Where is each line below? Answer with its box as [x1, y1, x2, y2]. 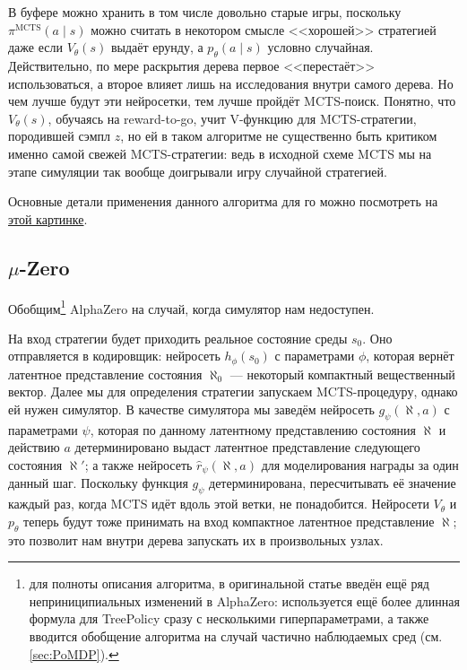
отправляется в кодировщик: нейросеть [8, 346, 221, 365]
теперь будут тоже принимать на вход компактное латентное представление [23, 511, 435, 530]
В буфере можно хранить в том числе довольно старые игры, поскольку [8, 3, 402, 21]
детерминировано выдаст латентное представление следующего [74, 438, 420, 457]
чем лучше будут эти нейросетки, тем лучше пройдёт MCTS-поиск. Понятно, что [8, 91, 456, 110]
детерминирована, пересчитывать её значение [209, 474, 456, 492]
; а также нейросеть [84, 456, 193, 474]
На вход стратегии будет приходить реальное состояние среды [8, 328, 348, 347]
